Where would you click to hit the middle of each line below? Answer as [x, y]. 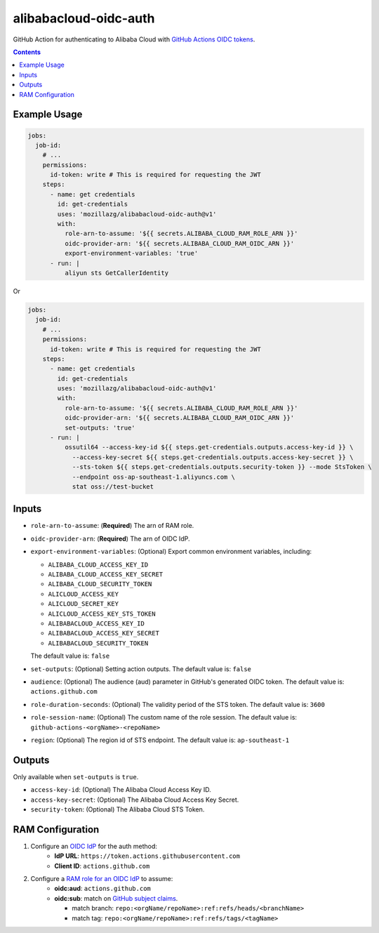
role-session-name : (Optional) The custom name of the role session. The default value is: [164, 717]
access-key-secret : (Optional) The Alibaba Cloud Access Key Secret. [135, 800]
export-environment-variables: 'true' [131, 253]
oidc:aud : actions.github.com [102, 889]
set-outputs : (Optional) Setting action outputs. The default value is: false [141, 669]
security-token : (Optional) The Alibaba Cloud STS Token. [118, 809]
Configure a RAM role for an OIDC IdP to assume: [102, 879]
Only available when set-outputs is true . [76, 776]
